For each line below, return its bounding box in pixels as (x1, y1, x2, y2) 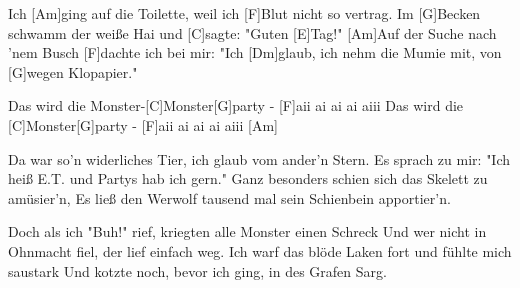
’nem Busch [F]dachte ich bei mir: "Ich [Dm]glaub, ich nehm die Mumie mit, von (8, 42, 502, 63)
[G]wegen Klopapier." (8, 61, 138, 82)
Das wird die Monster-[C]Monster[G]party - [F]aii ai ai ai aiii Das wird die (8, 95, 464, 116)
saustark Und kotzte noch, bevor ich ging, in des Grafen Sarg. (8, 260, 387, 281)
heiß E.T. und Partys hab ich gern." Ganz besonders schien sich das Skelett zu (8, 168, 488, 189)
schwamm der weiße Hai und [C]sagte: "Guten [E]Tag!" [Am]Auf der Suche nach (8, 22, 497, 43)
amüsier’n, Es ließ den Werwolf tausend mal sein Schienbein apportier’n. (8, 187, 451, 208)
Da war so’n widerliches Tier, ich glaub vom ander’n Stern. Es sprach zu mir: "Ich (8, 148, 511, 169)
